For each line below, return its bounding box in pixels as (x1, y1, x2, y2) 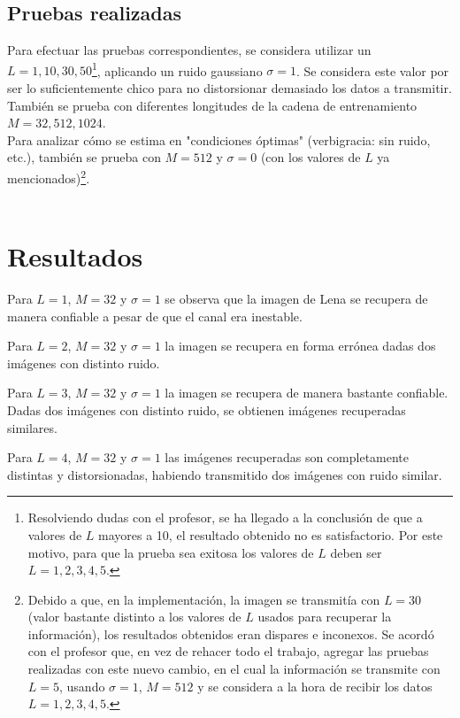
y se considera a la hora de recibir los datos (197, 676, 433, 695)
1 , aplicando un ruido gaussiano (91, 58, 263, 80)
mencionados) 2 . (7, 166, 90, 187)
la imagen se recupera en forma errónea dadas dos (165, 336, 436, 355)
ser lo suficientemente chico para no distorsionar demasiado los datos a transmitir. (7, 79, 452, 97)
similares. (7, 418, 57, 436)
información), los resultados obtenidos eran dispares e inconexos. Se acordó (27, 624, 434, 643)
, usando (59, 676, 105, 695)
